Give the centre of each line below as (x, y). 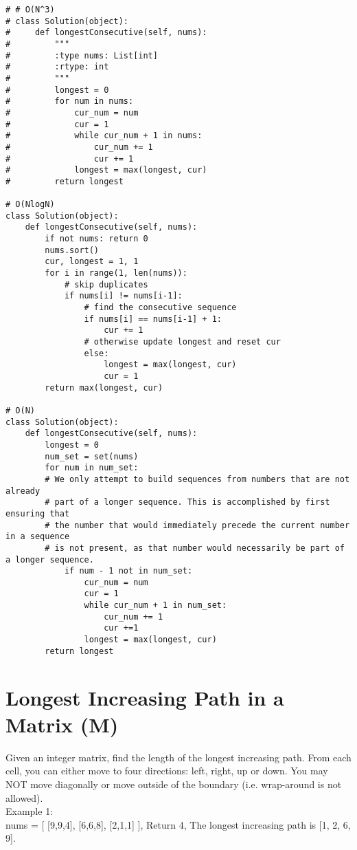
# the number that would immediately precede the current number (197, 525)
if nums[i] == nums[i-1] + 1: (153, 319)
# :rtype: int (57, 67)
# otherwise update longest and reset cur (182, 342)
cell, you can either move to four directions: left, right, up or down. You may (167, 771)
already (23, 491)
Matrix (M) (62, 724)
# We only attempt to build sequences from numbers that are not (197, 479)
